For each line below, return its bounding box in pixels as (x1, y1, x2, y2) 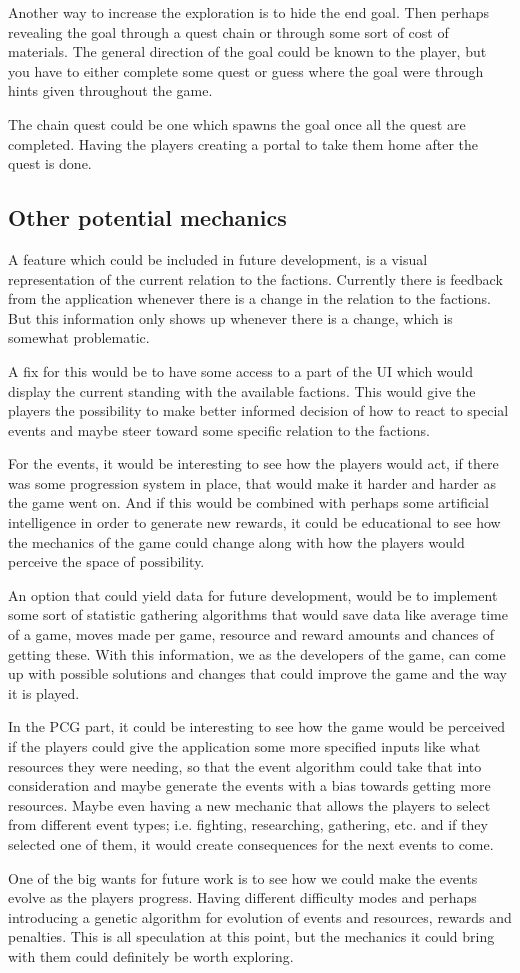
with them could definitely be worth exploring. (8, 945, 294, 966)
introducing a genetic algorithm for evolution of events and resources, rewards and (8, 906, 512, 927)
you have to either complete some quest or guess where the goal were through (8, 60, 484, 81)
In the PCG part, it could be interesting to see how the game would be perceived (8, 716, 506, 737)
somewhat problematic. (8, 327, 150, 348)
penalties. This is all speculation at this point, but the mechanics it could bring (8, 926, 495, 947)
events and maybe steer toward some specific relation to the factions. (8, 419, 431, 440)
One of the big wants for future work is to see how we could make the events (8, 867, 478, 888)
